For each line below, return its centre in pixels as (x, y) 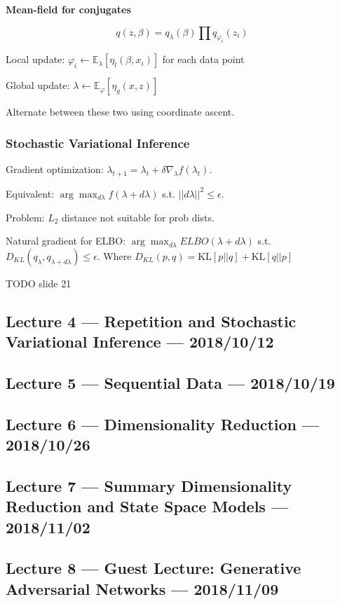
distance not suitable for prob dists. (138, 217)
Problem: (25, 217)
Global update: (38, 85)
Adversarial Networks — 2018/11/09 (142, 588)
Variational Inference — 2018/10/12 (140, 342)
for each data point (203, 59)
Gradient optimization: (55, 169)
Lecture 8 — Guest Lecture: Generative (154, 568)
